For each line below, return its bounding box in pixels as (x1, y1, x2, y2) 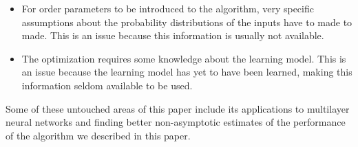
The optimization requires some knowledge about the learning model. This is (21, 51, 346, 65)
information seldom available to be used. (21, 78, 193, 92)
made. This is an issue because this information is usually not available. (21, 28, 324, 43)
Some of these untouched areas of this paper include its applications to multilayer (6, 101, 350, 115)
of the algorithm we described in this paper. (6, 128, 191, 142)
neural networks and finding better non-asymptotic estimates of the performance (6, 115, 346, 129)
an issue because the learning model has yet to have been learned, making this (21, 65, 352, 79)
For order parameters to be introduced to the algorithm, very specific (21, 1, 314, 15)
